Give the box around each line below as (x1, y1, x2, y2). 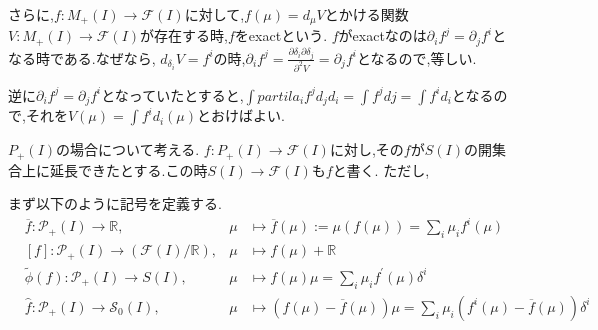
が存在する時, (140, 25, 228, 46)
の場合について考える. (56, 139, 200, 160)
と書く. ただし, (332, 159, 430, 180)
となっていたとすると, (101, 84, 244, 105)
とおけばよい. (197, 105, 285, 126)
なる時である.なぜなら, (8, 47, 156, 68)
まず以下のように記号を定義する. (8, 193, 222, 214)
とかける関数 (324, 4, 409, 24)
